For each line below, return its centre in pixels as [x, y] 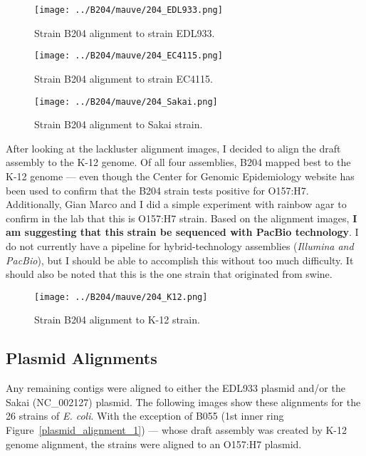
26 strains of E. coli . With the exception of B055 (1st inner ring [145, 416]
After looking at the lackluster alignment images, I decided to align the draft [173, 148]
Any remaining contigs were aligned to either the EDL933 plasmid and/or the [176, 388]
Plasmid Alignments [82, 358]
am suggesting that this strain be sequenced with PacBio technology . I [182, 232]
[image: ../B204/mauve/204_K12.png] [121, 297]
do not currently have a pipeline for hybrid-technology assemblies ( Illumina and [180, 245]
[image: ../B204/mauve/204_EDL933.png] [129, 10]
